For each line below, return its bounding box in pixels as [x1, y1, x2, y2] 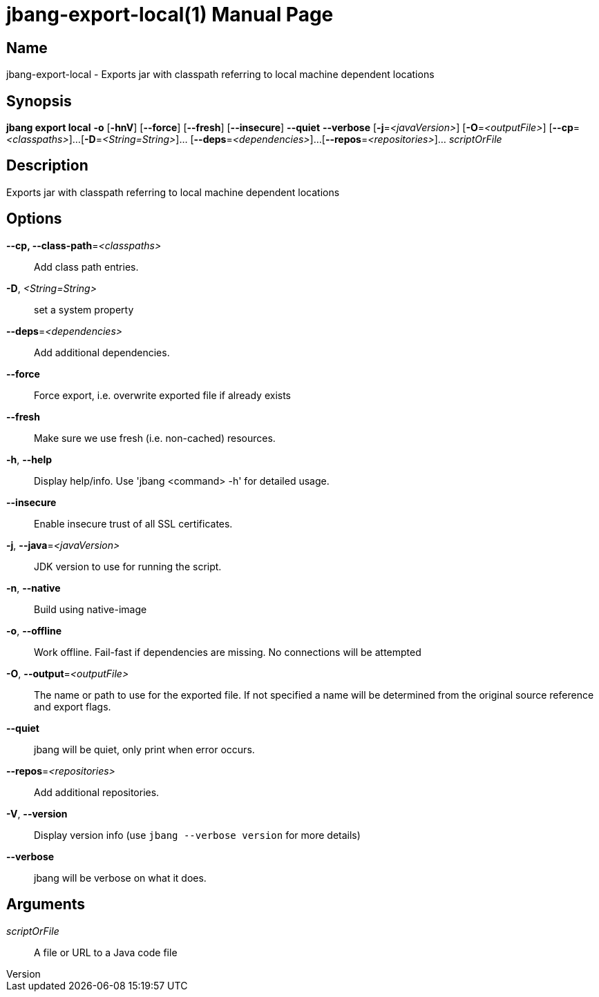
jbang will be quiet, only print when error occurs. [34, 743, 255, 755]
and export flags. [34, 700, 111, 713]
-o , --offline [6, 624, 62, 637]
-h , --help [6, 453, 53, 465]
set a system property [34, 303, 134, 316]
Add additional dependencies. [34, 346, 170, 358]
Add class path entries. [34, 260, 139, 273]
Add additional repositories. [34, 786, 160, 798]
